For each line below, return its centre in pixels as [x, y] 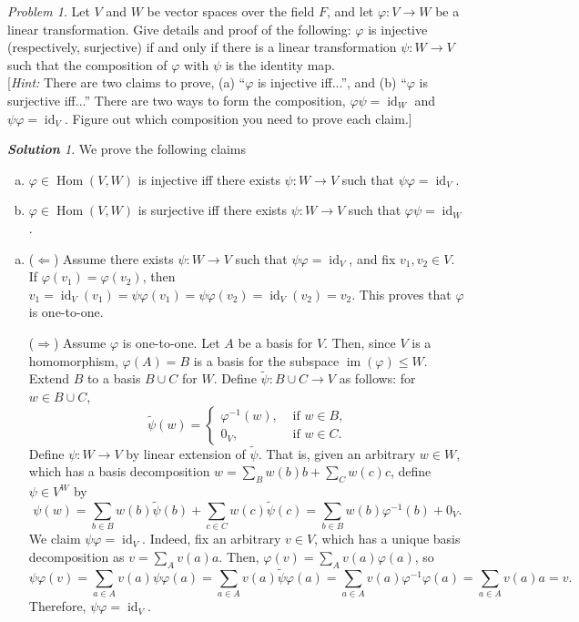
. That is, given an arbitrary [337, 453]
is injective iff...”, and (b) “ [332, 82]
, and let [350, 11]
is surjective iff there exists [213, 210]
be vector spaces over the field [231, 11]
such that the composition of [87, 64]
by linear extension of [186, 453]
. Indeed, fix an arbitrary [212, 539]
